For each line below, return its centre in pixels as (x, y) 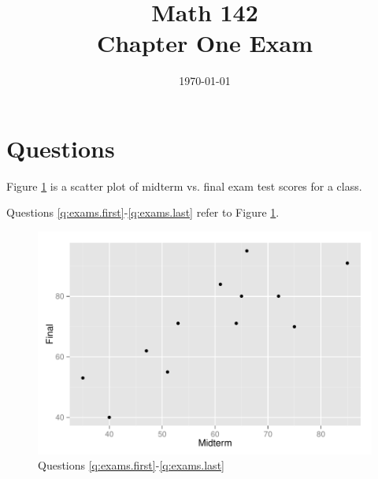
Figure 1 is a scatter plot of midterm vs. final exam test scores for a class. (184, 186)
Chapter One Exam (205, 43)
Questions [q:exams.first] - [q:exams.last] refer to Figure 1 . (143, 212)
